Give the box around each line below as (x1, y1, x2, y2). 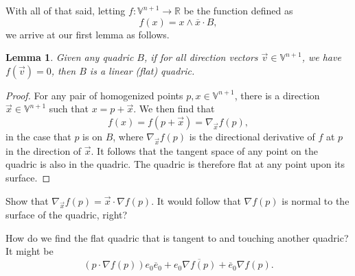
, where (113, 129, 144, 143)
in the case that (5, 129, 71, 143)
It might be (5, 244, 54, 258)
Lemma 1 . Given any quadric (5, 50, 134, 64)
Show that (5, 193, 49, 208)
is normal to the (282, 193, 350, 208)
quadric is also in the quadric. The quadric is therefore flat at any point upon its (5, 157, 345, 171)
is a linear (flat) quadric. (89, 63, 195, 77)
